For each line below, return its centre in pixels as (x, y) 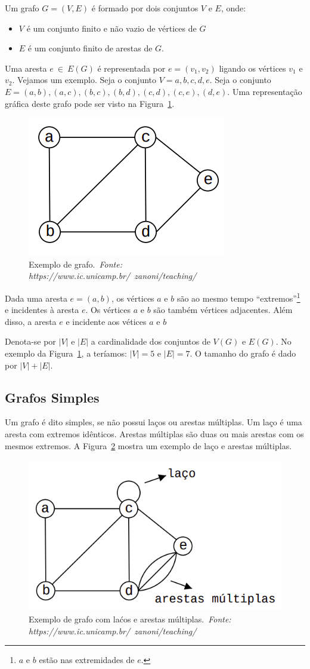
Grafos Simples (52, 397)
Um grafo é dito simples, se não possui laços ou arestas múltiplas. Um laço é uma (154, 422)
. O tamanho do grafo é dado (243, 353)
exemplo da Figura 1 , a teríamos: (66, 353)
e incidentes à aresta (42, 310)
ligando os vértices (252, 68)
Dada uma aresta (36, 298)
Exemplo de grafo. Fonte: (75, 264)
